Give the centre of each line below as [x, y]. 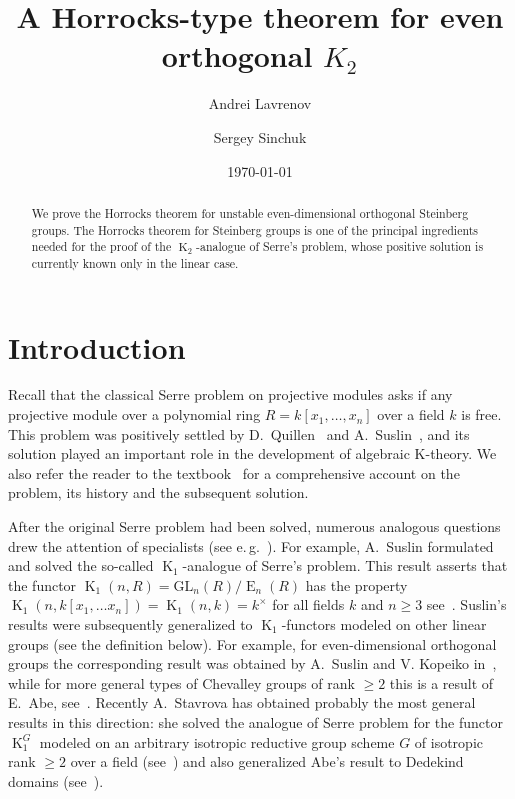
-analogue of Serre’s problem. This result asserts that [345, 565]
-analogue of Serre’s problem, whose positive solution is [339, 246]
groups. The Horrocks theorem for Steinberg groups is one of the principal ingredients [255, 229]
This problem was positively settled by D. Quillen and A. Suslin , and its [239, 433]
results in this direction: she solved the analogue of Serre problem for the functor [255, 721]
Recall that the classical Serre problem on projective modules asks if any [230, 394]
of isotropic [448, 741]
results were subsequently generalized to [130, 623]
